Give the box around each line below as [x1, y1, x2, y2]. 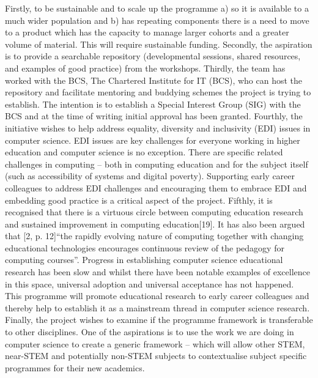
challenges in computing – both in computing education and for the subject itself [5, 157, 308, 170]
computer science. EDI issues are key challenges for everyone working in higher [5, 133, 300, 146]
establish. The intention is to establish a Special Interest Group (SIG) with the [5, 97, 301, 110]
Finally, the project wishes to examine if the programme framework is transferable [5, 313, 313, 326]
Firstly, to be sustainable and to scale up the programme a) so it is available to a [5, 2, 309, 14]
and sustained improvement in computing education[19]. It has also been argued [5, 217, 305, 230]
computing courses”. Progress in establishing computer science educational [5, 253, 283, 266]
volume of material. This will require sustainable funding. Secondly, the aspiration [5, 37, 312, 50]
